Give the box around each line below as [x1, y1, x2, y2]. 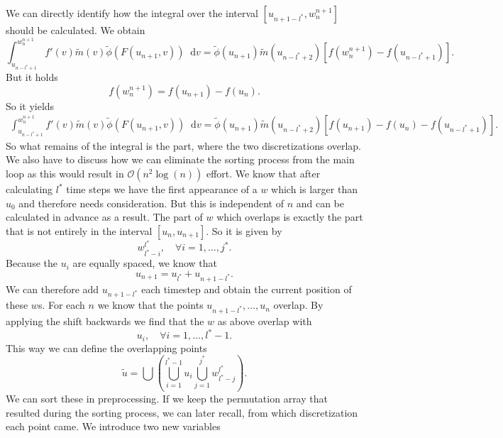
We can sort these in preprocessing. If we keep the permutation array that [6, 390, 328, 405]
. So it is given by [206, 223, 282, 238]
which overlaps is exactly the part [216, 209, 363, 224]
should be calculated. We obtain [6, 23, 145, 37]
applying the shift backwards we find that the [6, 314, 204, 329]
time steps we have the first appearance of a [66, 182, 258, 197]
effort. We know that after [206, 166, 321, 181]
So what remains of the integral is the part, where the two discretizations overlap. [6, 138, 362, 153]
